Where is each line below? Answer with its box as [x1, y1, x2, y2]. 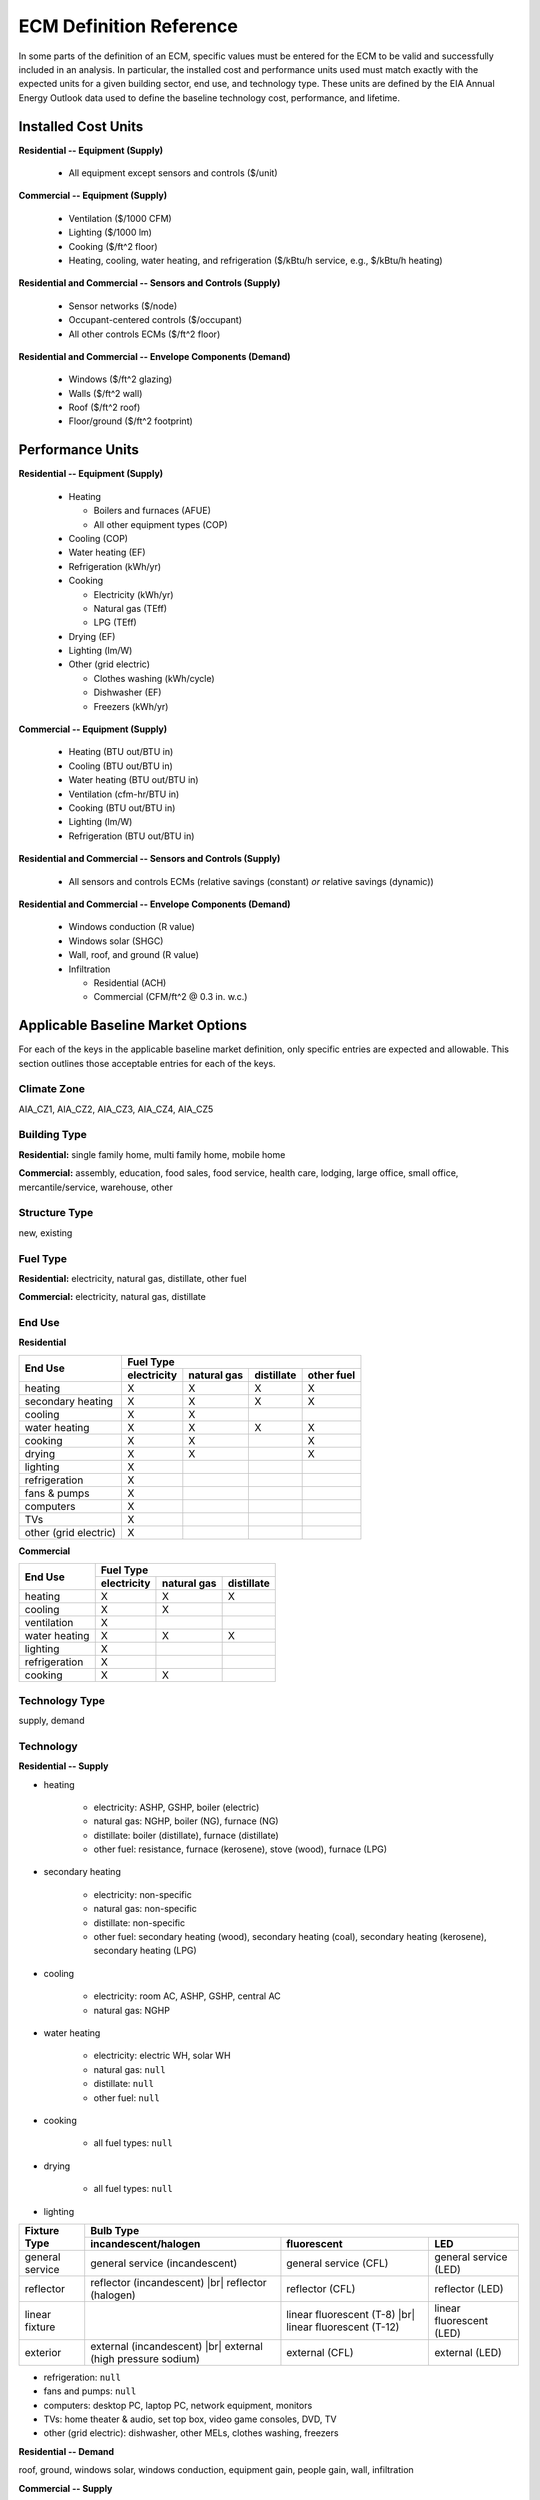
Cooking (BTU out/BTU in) [68, 801, 176, 814]
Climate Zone [18, 1082, 85, 1096]
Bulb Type [90, 2223, 140, 2237]
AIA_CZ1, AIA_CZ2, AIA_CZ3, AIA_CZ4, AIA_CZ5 [18, 1103, 214, 1115]
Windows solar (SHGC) [68, 935, 164, 947]
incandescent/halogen [90, 2236, 201, 2250]
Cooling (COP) [68, 532, 129, 544]
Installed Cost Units [18, 118, 144, 135]
